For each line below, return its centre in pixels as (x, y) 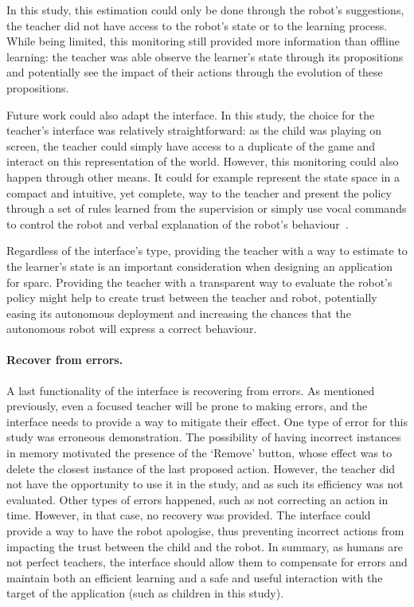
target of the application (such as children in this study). (145, 593)
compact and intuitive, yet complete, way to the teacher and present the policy (199, 192)
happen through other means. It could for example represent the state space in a (203, 176)
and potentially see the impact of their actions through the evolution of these (195, 72)
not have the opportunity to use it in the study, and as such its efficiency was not (205, 484)
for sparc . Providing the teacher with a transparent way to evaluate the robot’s (199, 282)
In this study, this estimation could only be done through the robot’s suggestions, (205, 10)
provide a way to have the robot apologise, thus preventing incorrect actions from (205, 531)
